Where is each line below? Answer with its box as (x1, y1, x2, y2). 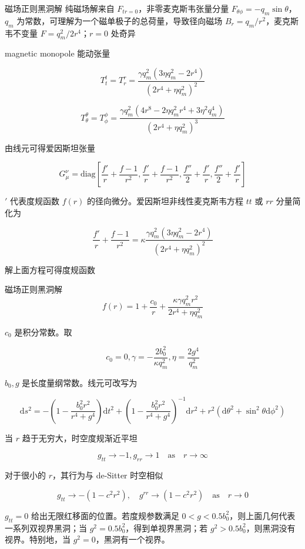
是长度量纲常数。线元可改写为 (22, 376, 138, 388)
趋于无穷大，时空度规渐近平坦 (22, 431, 138, 444)
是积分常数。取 (14, 325, 72, 338)
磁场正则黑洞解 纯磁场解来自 (5, 2, 115, 14)
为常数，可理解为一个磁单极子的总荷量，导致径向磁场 (16, 14, 223, 26)
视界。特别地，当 (5, 533, 71, 545)
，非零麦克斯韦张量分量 (138, 2, 229, 14)
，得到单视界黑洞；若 (125, 521, 208, 534)
